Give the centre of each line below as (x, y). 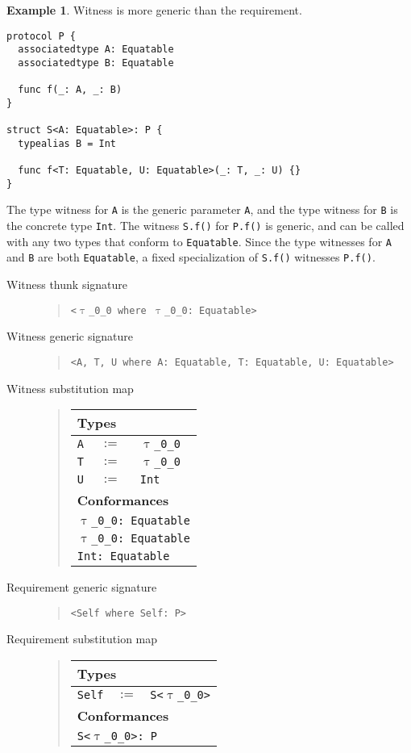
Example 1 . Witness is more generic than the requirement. (154, 10)
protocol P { (41, 36)
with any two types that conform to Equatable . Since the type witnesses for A (199, 241)
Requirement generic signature (82, 587)
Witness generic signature (70, 336)
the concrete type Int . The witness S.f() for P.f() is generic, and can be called (205, 226)
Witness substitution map (70, 388)
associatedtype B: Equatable (96, 63)
